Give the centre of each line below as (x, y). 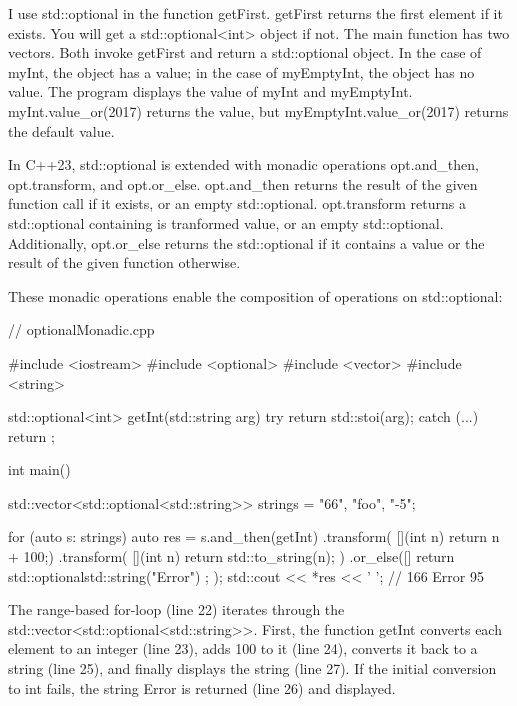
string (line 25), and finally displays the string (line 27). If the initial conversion (252, 668)
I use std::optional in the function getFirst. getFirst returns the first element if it (255, 13)
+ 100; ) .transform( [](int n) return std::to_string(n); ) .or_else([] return (231, 556)
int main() (39, 469)
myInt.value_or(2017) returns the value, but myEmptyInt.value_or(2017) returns (258, 110)
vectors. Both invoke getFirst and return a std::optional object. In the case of (245, 52)
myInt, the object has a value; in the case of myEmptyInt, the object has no (241, 71)
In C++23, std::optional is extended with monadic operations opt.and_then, (243, 164)
